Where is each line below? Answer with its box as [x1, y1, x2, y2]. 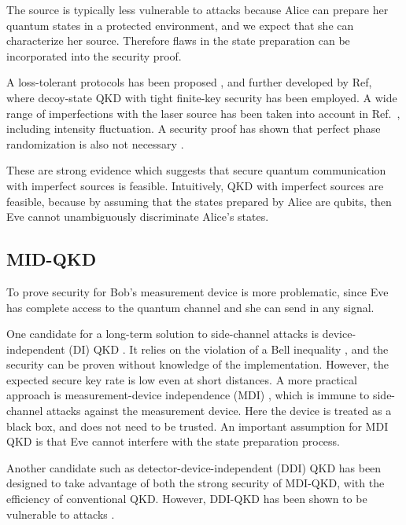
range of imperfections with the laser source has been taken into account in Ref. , [6, 105, 400, 121]
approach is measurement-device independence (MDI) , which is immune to [6, 387, 370, 403]
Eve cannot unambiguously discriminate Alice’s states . [6, 208, 269, 225]
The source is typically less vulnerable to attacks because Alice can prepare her [6, 2, 389, 17]
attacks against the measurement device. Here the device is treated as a [46, 402, 392, 419]
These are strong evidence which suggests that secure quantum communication [6, 162, 386, 178]
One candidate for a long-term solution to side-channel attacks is [6, 325, 319, 342]
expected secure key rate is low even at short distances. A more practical [6, 371, 357, 387]
